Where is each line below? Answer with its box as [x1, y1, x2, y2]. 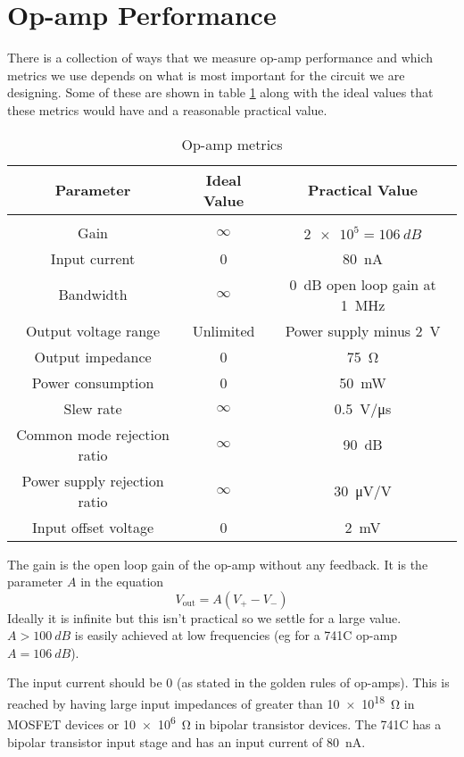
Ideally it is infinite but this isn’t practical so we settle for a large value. [7, 608, 402, 627]
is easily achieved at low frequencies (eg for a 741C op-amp [74, 626, 397, 645]
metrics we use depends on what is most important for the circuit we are [7, 65, 405, 84]
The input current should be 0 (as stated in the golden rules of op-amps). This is [7, 673, 450, 692]
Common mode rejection [16, 423, 170, 445]
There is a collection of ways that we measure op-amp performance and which [7, 48, 434, 67]
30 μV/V [334, 480, 392, 501]
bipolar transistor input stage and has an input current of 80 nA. [7, 732, 366, 751]
